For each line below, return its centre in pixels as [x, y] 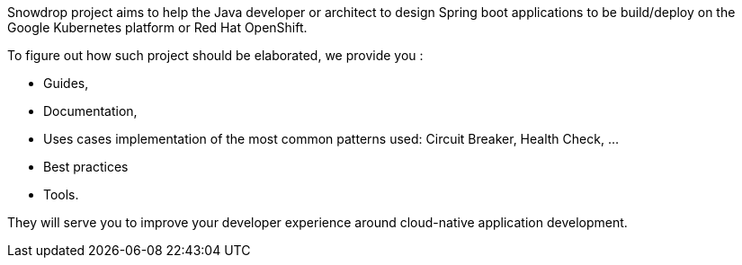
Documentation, [90, 111]
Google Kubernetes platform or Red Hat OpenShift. [157, 27]
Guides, [66, 83]
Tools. [61, 194]
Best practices [86, 167]
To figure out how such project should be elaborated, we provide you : [215, 55]
